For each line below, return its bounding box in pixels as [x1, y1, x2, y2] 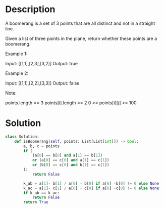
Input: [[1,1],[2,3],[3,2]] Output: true [5, 60, 78, 66]
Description [5, 4, 56, 15]
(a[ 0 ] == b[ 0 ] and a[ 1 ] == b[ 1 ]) [32, 153, 102, 158]
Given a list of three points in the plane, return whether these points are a [5, 35, 157, 41]
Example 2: [5, 70, 29, 76]
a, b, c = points [23, 143, 60, 149]
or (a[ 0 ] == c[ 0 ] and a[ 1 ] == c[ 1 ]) [32, 158, 110, 163]
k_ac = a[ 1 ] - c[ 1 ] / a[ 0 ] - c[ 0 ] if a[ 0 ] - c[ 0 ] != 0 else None [23, 186, 159, 191]
